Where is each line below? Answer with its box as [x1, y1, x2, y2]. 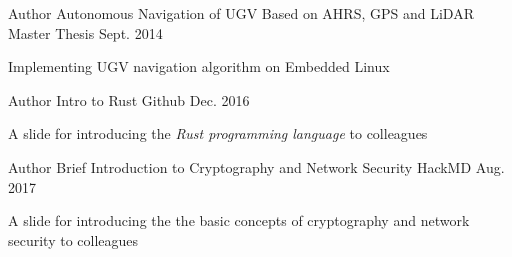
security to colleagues [8, 229, 139, 250]
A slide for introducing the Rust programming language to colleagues [8, 123, 428, 144]
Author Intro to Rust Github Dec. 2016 [8, 89, 250, 110]
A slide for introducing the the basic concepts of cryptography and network [8, 210, 470, 231]
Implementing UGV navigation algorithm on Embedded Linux [8, 56, 390, 77]
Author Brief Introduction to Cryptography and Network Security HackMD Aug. [8, 156, 505, 177]
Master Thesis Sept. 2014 [8, 22, 163, 43]
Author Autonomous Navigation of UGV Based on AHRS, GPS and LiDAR [8, 3, 474, 23]
